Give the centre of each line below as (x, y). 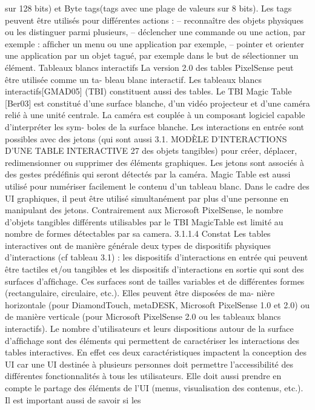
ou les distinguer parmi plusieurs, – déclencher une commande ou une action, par (155, 32)
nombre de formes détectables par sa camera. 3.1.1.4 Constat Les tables (138, 233)
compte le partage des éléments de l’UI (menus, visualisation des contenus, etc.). (154, 388)
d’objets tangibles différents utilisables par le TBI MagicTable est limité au (144, 221)
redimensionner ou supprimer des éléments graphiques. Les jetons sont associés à (154, 162)
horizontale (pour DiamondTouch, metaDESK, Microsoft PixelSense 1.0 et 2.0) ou (157, 304)
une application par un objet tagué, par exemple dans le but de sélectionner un (152, 55)
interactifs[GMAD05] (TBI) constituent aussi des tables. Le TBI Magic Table (148, 91)
